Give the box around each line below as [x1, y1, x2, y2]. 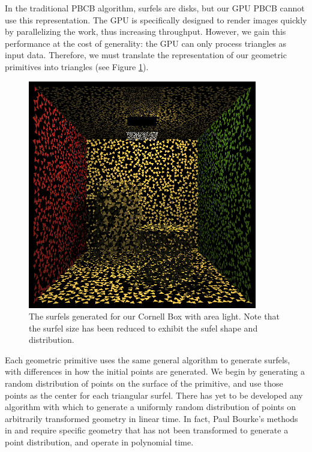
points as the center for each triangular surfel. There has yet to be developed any [5, 388, 303, 401]
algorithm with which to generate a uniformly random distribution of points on [5, 400, 296, 413]
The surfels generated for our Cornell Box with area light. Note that [29, 310, 280, 323]
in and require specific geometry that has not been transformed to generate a [5, 424, 289, 436]
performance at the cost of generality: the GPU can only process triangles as [5, 37, 287, 49]
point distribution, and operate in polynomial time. [5, 436, 194, 448]
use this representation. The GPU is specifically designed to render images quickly [5, 13, 307, 26]
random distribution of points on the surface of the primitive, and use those [5, 377, 283, 390]
